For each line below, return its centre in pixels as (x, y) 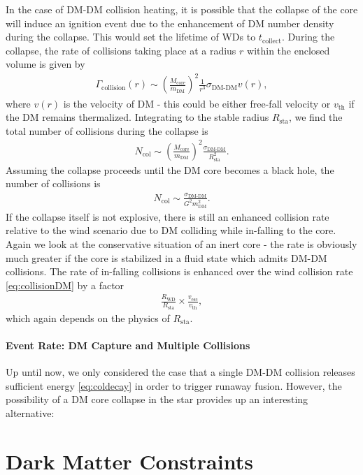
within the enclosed (289, 50)
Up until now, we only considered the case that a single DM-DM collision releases (180, 372)
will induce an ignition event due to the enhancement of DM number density (170, 23)
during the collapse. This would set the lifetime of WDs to (131, 37)
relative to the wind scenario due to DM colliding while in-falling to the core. (171, 230)
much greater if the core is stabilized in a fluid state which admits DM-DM (166, 257)
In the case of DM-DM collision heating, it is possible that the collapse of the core (182, 9)
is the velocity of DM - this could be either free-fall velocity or (197, 103)
